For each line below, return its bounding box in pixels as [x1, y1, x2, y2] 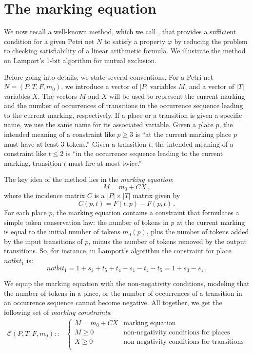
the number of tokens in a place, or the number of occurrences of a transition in [4, 288, 242, 298]
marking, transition [4, 157, 62, 168]
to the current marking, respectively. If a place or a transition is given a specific [4, 110, 242, 120]
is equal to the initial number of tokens [4, 226, 120, 237]
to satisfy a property [104, 36, 166, 46]
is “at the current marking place [135, 129, 232, 139]
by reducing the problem [174, 36, 248, 46]
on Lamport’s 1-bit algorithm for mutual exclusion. [4, 55, 157, 65]
